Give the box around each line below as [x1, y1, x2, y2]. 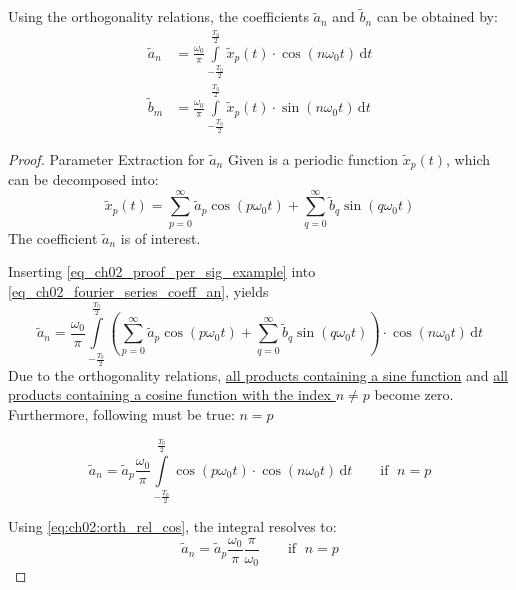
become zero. [374, 384, 454, 405]
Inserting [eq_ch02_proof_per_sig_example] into [8, 261, 316, 282]
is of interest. [120, 227, 201, 248]
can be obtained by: [376, 6, 498, 27]
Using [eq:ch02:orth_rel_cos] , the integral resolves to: [8, 515, 337, 536]
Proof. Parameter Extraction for [8, 148, 205, 169]
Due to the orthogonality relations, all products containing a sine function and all [8, 364, 508, 385]
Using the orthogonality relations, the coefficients [8, 6, 309, 27]
